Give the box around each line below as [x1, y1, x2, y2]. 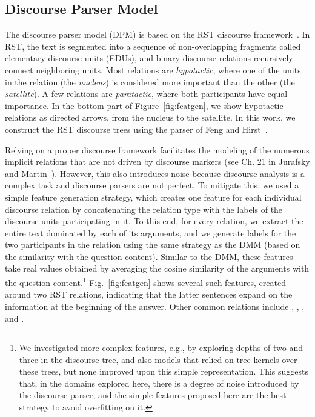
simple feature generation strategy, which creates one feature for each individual [5, 190, 302, 203]
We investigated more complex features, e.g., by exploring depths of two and [19, 341, 303, 354]
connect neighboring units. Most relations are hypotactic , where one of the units [5, 63, 301, 76]
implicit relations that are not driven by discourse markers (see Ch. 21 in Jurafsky [5, 155, 310, 168]
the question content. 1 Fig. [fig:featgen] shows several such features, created [5, 275, 286, 289]
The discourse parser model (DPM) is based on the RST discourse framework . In [5, 28, 310, 41]
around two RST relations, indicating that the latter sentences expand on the [5, 288, 293, 301]
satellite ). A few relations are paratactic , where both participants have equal [5, 87, 288, 100]
